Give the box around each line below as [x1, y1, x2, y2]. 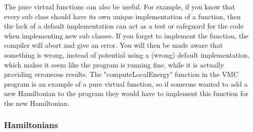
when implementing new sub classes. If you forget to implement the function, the [4, 30, 249, 40]
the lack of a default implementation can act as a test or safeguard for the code [4, 21, 244, 31]
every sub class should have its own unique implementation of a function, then [4, 11, 241, 21]
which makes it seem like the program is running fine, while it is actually [4, 59, 224, 69]
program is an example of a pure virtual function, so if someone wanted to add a [4, 78, 248, 89]
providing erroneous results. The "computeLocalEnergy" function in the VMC [4, 69, 239, 79]
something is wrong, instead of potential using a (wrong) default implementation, [4, 49, 250, 60]
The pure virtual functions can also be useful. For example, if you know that [4, 1, 235, 11]
